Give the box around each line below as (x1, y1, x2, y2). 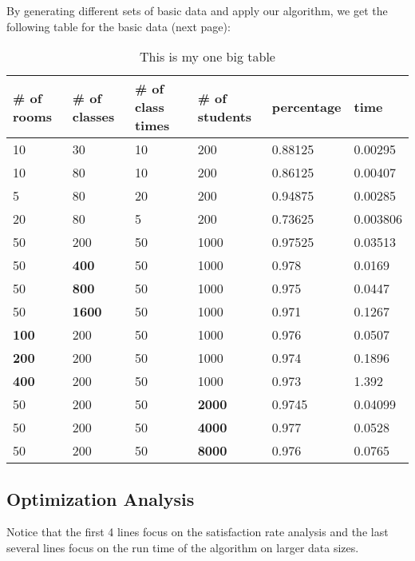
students (197, 106, 252, 125)
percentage (271, 97, 342, 117)
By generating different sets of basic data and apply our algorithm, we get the (6, 2, 388, 18)
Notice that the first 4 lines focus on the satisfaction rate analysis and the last (6, 523, 389, 540)
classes (72, 106, 115, 125)
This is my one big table (140, 47, 275, 66)
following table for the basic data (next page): (6, 18, 231, 34)
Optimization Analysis (6, 486, 195, 511)
